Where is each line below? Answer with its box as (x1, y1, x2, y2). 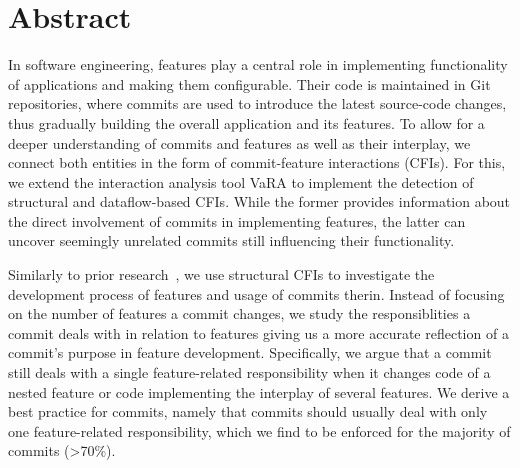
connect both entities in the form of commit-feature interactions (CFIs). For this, (8, 152, 506, 173)
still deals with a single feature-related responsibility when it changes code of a (8, 362, 491, 383)
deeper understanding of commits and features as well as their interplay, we (8, 132, 471, 153)
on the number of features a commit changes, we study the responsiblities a (8, 303, 471, 324)
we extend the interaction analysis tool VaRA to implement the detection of (8, 171, 474, 192)
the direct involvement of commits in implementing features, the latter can (8, 210, 466, 231)
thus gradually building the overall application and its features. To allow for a (8, 112, 485, 133)
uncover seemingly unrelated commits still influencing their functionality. (8, 230, 455, 251)
